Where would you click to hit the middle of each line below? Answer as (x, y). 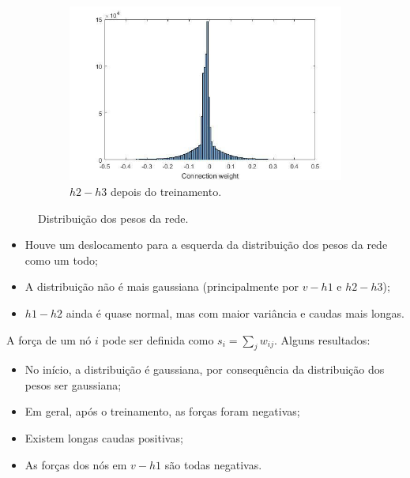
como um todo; (61, 260)
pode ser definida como (158, 339)
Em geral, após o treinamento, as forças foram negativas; (162, 411)
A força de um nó (49, 339)
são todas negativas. (213, 464)
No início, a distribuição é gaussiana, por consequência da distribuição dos (205, 369)
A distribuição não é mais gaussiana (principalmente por (162, 286)
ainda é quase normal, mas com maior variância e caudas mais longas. (235, 312)
